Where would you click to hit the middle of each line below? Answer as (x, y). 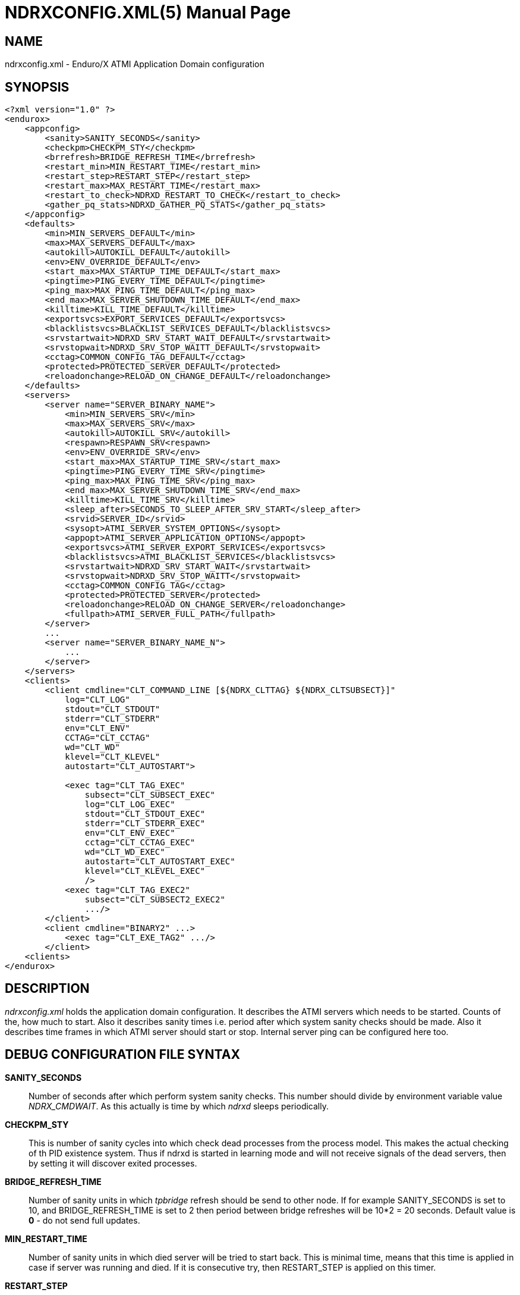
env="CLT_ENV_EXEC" (130, 833)
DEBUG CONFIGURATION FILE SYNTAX (122, 1055)
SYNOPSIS (37, 87)
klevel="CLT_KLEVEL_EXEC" (145, 871)
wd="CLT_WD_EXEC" (125, 852)
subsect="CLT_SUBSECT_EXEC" (150, 795)
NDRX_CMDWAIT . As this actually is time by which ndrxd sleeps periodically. (179, 1106)
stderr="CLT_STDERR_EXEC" (145, 824)
